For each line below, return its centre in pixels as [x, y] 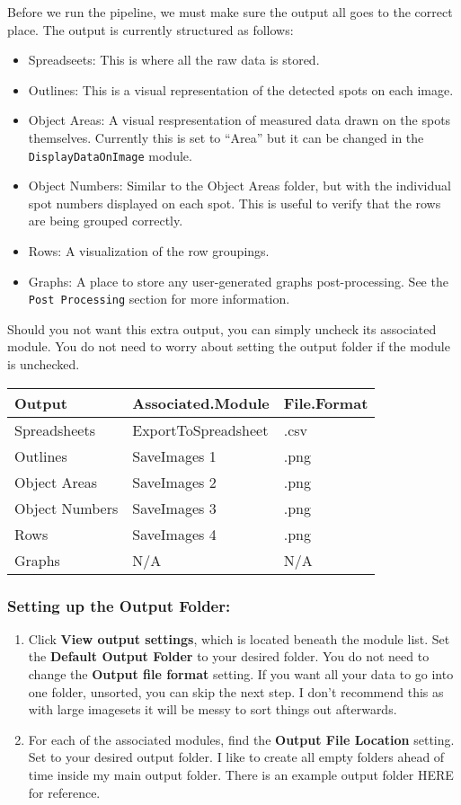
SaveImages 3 [174, 508]
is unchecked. [44, 364]
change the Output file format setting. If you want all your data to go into [241, 674]
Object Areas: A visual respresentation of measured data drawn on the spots [239, 120]
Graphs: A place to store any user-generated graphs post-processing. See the [238, 281]
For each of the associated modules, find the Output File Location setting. [241, 739]
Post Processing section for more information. [159, 299]
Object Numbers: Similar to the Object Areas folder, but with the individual [239, 186]
